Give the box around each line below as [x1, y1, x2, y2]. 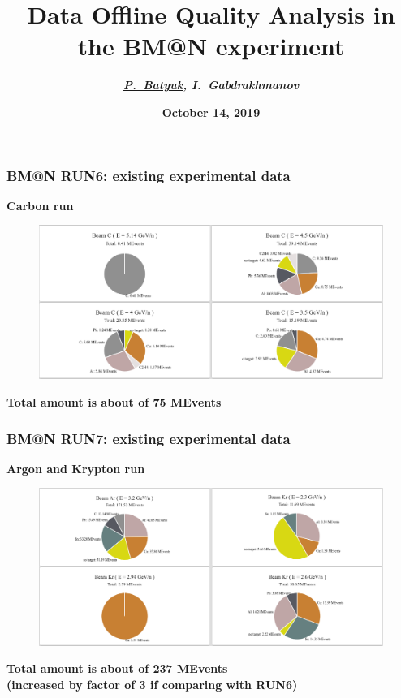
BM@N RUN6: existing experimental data [6, 165, 291, 185]
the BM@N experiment [77, 29, 345, 62]
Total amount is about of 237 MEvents [6, 660, 228, 677]
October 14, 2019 [162, 103, 261, 120]
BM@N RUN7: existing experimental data [6, 428, 291, 448]
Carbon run [6, 196, 74, 213]
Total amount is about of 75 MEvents [6, 394, 222, 411]
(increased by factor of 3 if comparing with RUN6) [6, 675, 298, 692]
